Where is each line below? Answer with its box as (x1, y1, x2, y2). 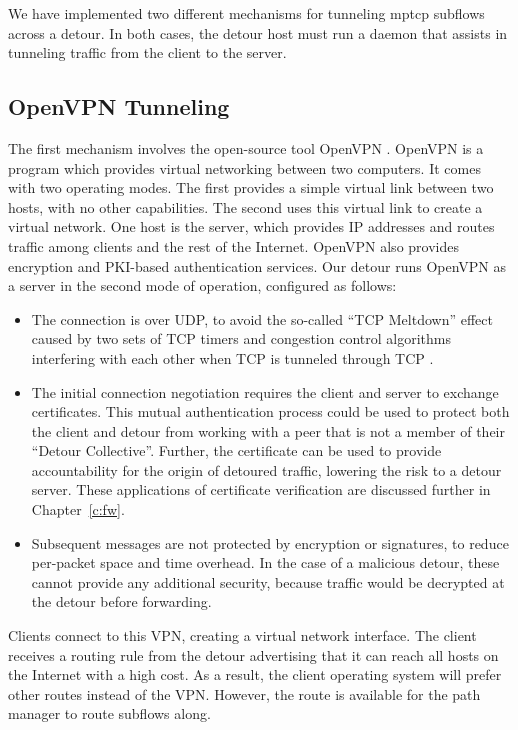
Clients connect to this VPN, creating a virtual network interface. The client (8, 625, 477, 646)
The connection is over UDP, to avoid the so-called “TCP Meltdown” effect (31, 308, 493, 329)
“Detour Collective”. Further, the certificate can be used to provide (31, 440, 442, 461)
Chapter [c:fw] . (31, 499, 125, 520)
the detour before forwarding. (31, 591, 212, 612)
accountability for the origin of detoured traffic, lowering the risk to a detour (31, 459, 502, 480)
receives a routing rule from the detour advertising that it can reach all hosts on (8, 644, 499, 665)
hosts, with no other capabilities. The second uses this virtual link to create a (8, 196, 483, 217)
